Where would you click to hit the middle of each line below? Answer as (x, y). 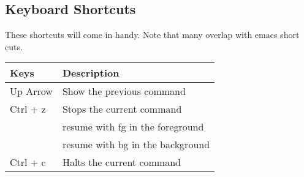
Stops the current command (122, 109)
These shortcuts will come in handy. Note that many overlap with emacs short (152, 35)
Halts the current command (121, 162)
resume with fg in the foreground (133, 127)
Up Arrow (31, 91)
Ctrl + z (28, 109)
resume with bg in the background (136, 145)
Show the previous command (124, 91)
